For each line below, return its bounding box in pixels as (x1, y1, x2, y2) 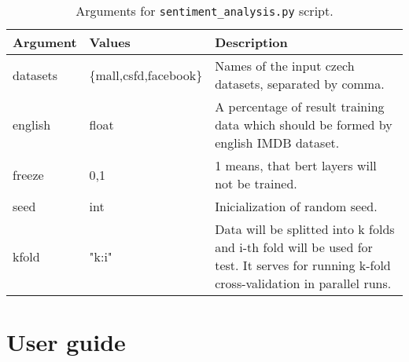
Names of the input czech (215, 57, 355, 75)
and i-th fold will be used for (215, 238, 373, 256)
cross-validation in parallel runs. (215, 274, 392, 292)
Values (89, 33, 131, 51)
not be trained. (215, 174, 297, 192)
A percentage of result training (215, 97, 385, 115)
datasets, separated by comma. (215, 75, 385, 93)
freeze (13, 165, 44, 184)
